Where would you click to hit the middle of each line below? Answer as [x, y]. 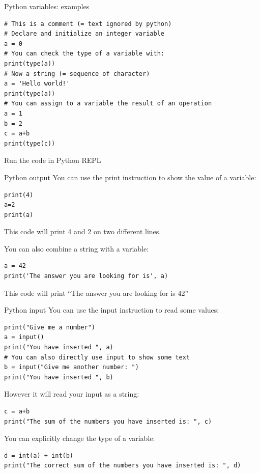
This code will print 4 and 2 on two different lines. [83, 231]
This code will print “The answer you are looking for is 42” [96, 293]
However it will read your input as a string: [72, 394]
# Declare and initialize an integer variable [84, 34]
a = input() [24, 337]
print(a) [19, 215]
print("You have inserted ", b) [59, 377]
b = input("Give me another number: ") [71, 367]
